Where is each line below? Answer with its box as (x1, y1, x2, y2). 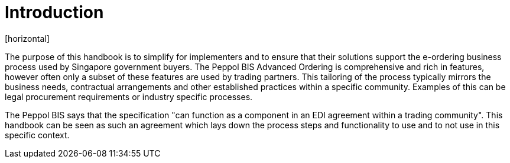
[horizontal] (5, 33, 50, 44)
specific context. (5, 129, 70, 140)
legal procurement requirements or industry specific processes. (5, 91, 253, 102)
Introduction (5, 2, 104, 22)
